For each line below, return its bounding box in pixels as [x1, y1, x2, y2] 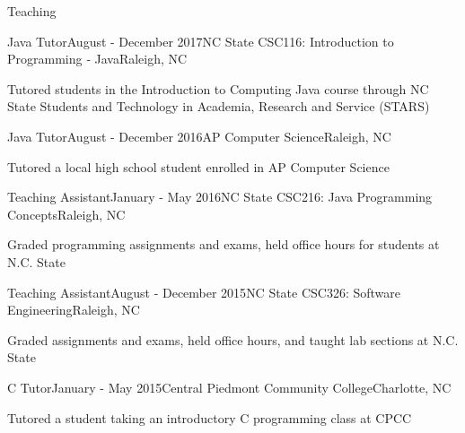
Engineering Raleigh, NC [7, 300, 140, 319]
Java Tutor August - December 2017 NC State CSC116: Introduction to [7, 31, 394, 50]
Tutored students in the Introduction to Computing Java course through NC [7, 79, 429, 98]
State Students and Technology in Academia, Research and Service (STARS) [7, 97, 430, 116]
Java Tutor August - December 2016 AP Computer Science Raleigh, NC [7, 126, 391, 145]
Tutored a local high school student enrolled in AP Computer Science [7, 157, 390, 176]
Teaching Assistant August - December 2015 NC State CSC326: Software [7, 282, 401, 301]
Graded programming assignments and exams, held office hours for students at [7, 235, 440, 254]
